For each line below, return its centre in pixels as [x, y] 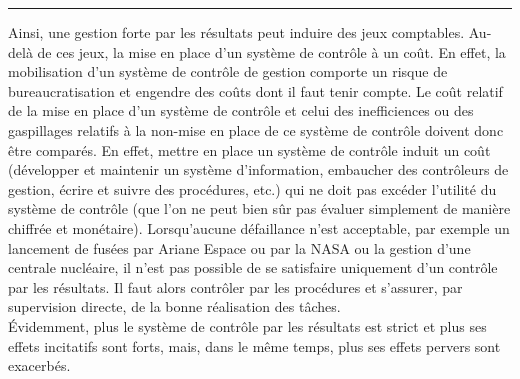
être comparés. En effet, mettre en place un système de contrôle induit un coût [249, 149]
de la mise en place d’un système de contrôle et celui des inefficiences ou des [241, 110]
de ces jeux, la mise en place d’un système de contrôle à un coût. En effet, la [271, 51]
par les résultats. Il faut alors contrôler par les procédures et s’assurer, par [235, 286]
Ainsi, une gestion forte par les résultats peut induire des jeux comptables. [236, 32]
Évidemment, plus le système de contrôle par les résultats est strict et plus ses [247, 325]
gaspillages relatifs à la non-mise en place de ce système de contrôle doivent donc [256, 129]
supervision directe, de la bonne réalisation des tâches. [174, 306]
